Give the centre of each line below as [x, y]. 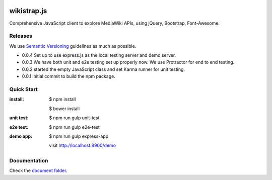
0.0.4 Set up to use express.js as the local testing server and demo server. [99, 55]
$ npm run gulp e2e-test [75, 127]
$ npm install [62, 99]
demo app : [21, 136]
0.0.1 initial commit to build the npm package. [69, 76]
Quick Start [23, 89]
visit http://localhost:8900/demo [82, 145]
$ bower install [64, 109]
